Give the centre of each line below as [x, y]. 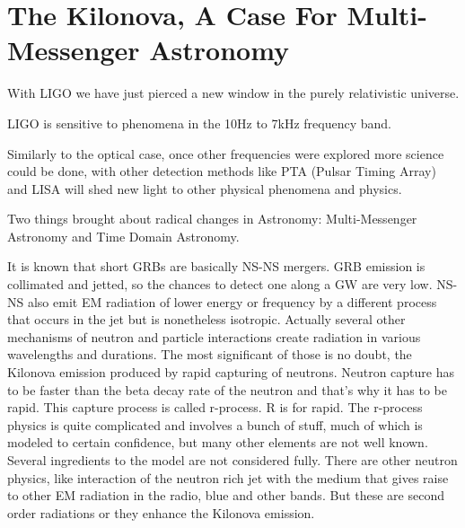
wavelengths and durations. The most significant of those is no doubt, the [210, 354]
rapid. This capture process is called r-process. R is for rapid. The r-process [215, 407]
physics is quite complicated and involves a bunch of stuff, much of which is [215, 424]
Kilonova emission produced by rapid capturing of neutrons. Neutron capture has [231, 372]
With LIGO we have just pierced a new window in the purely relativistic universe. [233, 93]
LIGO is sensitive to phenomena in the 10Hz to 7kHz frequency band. [199, 123]
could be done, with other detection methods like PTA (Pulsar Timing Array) [222, 171]
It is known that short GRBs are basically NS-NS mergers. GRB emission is [216, 266]
